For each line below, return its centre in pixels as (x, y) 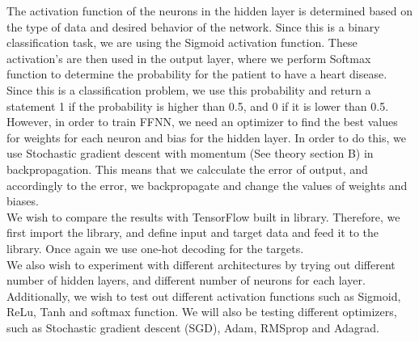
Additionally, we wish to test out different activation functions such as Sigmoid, (204, 296)
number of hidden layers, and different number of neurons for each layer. (186, 280)
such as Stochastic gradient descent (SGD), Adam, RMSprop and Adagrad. (193, 327)
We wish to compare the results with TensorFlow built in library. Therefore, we (203, 216)
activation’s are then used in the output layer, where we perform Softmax (189, 58)
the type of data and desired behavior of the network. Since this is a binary (193, 26)
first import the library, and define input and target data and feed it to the (193, 232)
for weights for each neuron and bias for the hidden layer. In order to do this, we (207, 137)
